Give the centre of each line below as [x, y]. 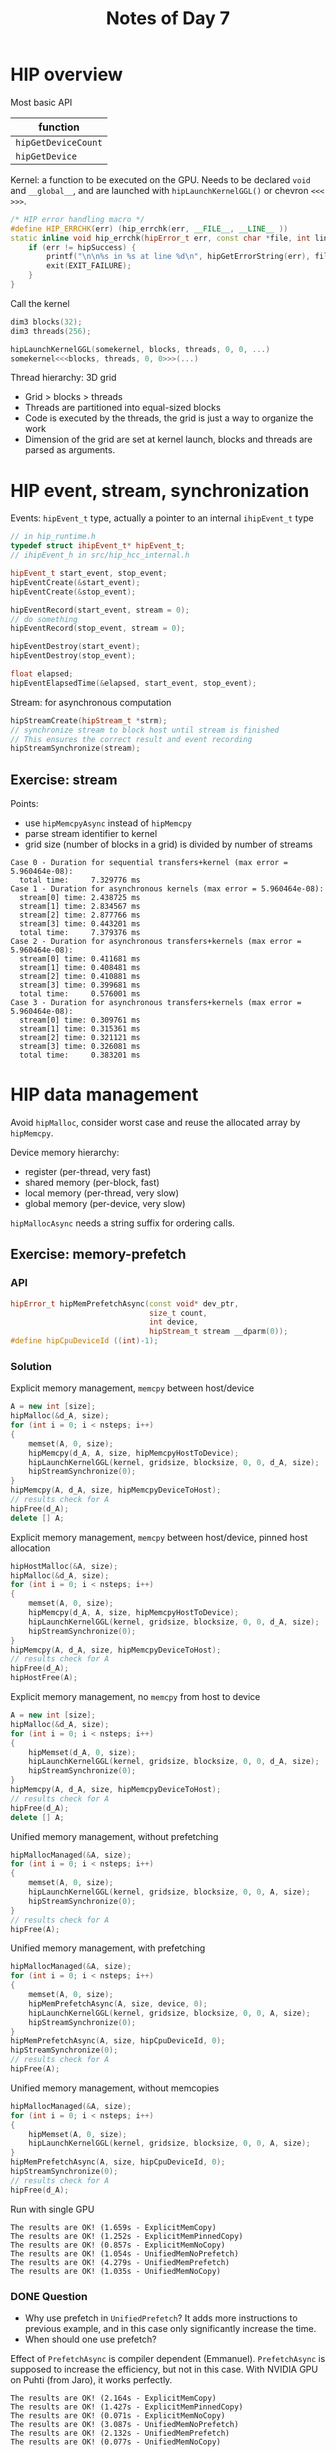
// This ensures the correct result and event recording [131, 739]
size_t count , [178, 1313]
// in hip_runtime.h [53, 537]
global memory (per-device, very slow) [105, 1203]
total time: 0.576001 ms [80, 994]
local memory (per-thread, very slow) [102, 1193]
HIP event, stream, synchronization [160, 490]
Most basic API [41, 102]
